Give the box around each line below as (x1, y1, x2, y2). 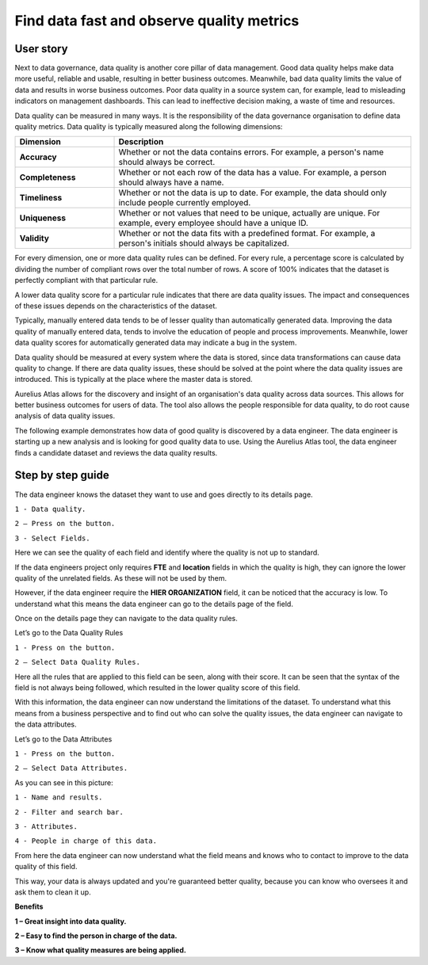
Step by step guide (14, 468, 110, 482)
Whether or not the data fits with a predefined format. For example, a (118, 228, 376, 239)
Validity (19, 233, 49, 244)
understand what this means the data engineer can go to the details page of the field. (14, 599, 293, 608)
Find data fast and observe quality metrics (14, 12, 300, 29)
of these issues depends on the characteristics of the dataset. (14, 301, 218, 311)
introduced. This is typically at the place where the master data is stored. (14, 375, 253, 384)
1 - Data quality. (14, 504, 86, 513)
